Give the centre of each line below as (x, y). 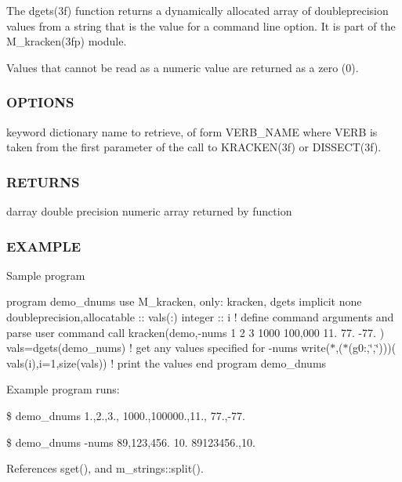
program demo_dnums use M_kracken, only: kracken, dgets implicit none (184, 301)
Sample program (46, 275)
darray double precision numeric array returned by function (149, 211)
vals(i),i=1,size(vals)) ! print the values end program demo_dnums (167, 362)
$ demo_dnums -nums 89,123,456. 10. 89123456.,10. (131, 442)
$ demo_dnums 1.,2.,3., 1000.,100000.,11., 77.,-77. (126, 415)
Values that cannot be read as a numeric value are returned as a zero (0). (183, 67)
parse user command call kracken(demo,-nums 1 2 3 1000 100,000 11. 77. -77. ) (196, 332)
